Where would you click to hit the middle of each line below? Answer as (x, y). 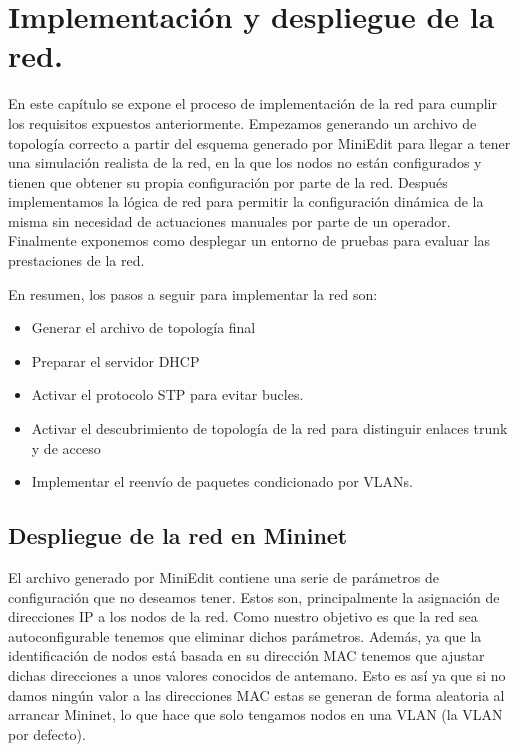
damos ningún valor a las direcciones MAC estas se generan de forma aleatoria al (256, 694)
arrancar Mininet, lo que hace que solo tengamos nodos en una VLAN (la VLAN (255, 714)
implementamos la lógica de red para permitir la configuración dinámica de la (246, 201)
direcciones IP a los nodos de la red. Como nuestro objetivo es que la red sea (243, 616)
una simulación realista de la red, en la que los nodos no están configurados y (245, 162)
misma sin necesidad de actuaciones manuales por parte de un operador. (229, 220)
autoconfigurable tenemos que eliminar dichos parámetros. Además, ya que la (245, 635)
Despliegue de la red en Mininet (178, 535)
